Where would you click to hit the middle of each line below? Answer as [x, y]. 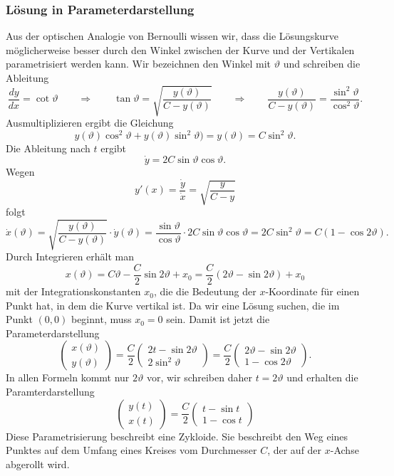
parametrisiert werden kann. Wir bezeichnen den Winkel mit [139, 64]
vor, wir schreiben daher [199, 377]
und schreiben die [322, 64]
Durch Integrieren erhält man [70, 256]
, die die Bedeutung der [205, 291]
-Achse [344, 450]
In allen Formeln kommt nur [68, 377]
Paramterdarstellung [50, 392]
